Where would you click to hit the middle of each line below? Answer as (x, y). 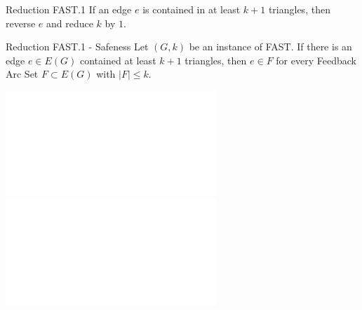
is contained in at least (192, 9)
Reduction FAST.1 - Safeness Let (77, 47)
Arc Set (22, 74)
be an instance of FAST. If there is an (270, 47)
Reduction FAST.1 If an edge (69, 9)
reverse (21, 23)
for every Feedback (316, 60)
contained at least (118, 60)
